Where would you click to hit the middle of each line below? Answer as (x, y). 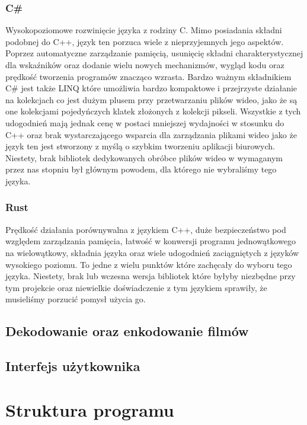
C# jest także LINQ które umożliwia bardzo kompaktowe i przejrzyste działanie (151, 88)
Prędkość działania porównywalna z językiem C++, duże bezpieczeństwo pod (146, 229)
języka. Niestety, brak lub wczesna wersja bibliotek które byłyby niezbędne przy (151, 276)
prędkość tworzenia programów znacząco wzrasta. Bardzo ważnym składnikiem (148, 76)
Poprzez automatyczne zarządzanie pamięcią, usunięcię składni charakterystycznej (154, 53)
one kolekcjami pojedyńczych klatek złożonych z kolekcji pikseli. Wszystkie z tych (153, 111)
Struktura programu (90, 409)
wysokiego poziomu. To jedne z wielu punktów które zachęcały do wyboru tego (149, 264)
